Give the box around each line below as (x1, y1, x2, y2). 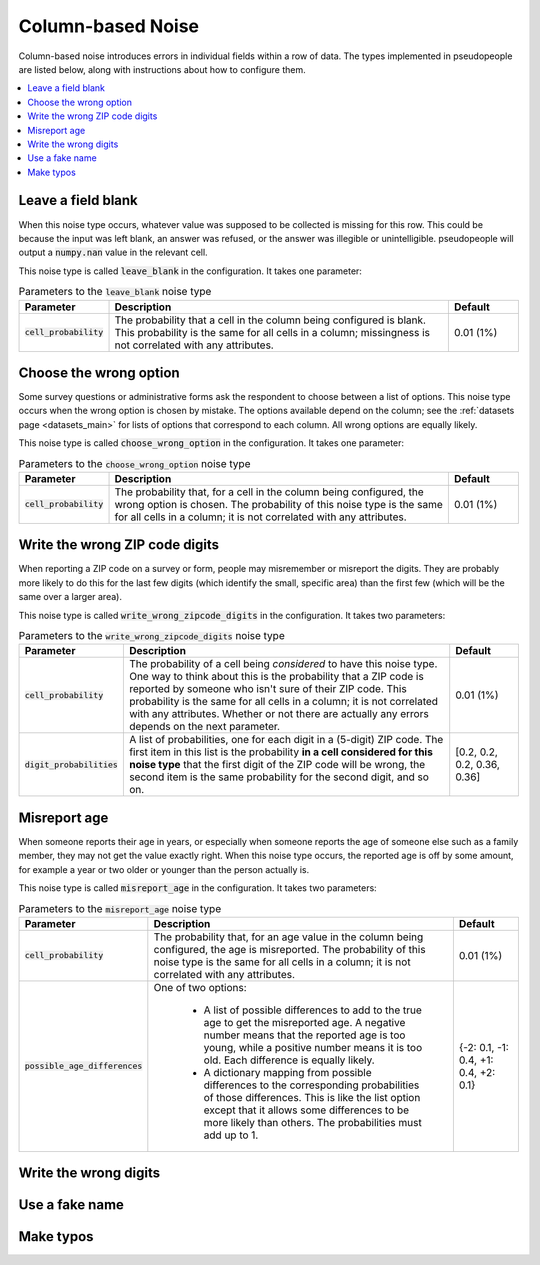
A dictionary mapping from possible (203, 1065, 372, 1079)
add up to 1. (203, 1128, 259, 1142)
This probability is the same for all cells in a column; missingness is (114, 325, 430, 339)
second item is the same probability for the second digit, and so (128, 770, 429, 784)
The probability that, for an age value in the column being (153, 930, 424, 944)
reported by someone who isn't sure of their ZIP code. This (128, 682, 407, 696)
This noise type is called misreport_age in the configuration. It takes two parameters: (18, 882, 377, 894)
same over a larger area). (18, 591, 122, 603)
